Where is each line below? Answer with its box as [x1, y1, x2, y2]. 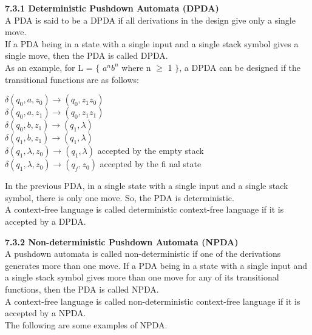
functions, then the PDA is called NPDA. [5, 282, 159, 295]
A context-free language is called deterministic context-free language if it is [5, 203, 284, 216]
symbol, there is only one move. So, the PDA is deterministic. [5, 191, 234, 204]
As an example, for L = [5, 61, 93, 73]
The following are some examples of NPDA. [5, 318, 168, 331]
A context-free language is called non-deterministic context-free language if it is [5, 294, 300, 307]
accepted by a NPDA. [5, 307, 86, 319]
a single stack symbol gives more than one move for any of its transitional [5, 271, 279, 284]
